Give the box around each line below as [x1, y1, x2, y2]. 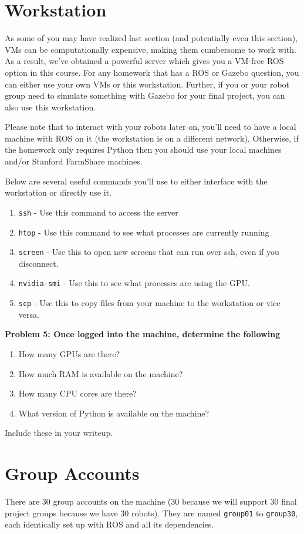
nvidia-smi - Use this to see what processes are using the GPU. [18, 277, 250, 289]
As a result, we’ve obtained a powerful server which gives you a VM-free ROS [5, 55, 284, 67]
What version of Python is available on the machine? [18, 407, 210, 419]
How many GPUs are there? [18, 347, 120, 360]
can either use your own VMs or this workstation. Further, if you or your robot [5, 78, 290, 90]
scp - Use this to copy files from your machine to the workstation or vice [18, 297, 281, 309]
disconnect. [18, 257, 59, 269]
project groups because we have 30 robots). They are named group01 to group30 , [5, 506, 298, 519]
